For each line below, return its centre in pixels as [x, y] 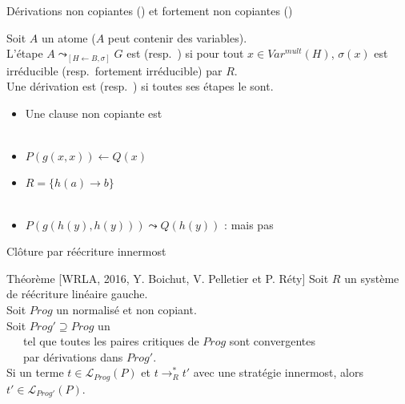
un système [372, 278]
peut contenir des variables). [177, 37]
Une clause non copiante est [94, 113]
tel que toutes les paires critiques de [111, 341]
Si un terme [35, 372]
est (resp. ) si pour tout [185, 53]
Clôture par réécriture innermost [86, 251]
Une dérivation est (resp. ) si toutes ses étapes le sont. [140, 86]
